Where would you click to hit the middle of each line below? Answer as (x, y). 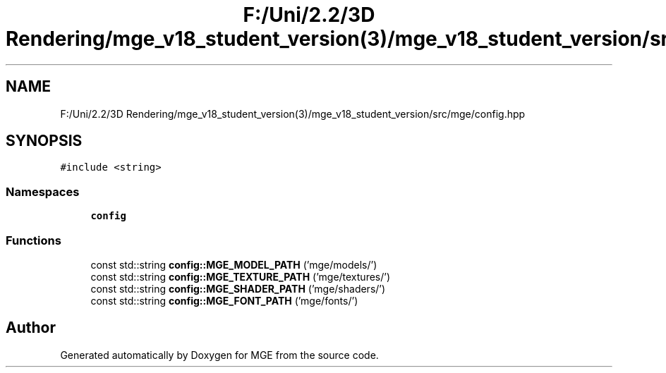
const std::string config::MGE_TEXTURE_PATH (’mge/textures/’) (241, 276)
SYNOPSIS (44, 141)
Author (31, 328)
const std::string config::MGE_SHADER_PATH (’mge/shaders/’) (238, 288)
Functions (34, 240)
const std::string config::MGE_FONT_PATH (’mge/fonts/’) (224, 300)
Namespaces (43, 191)
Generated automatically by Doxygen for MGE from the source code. (219, 355)
